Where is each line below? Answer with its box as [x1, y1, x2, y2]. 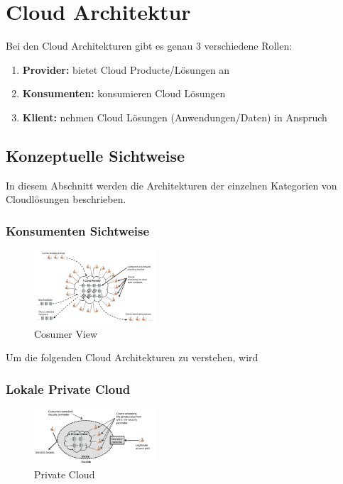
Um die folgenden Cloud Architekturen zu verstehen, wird [6, 350, 258, 365]
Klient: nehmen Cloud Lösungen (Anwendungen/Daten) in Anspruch [22, 109, 327, 124]
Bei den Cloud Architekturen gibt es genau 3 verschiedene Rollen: [6, 38, 293, 53]
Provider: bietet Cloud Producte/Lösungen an [22, 62, 230, 77]
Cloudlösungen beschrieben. [6, 192, 126, 207]
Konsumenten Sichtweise [6, 221, 150, 239]
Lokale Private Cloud [6, 380, 131, 397]
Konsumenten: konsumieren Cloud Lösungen [22, 86, 226, 101]
